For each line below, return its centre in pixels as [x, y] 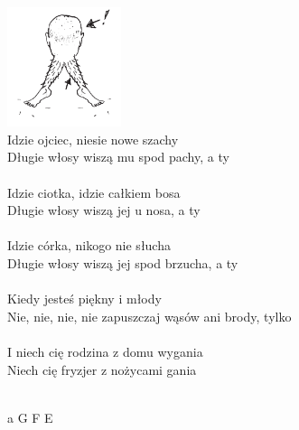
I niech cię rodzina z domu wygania [105, 351]
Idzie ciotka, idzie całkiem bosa [94, 192]
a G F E [30, 417]
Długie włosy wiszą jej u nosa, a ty [104, 210]
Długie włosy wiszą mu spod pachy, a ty [118, 157]
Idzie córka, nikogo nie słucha [89, 245]
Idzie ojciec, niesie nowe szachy [93, 139]
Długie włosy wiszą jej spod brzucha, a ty [123, 263]
